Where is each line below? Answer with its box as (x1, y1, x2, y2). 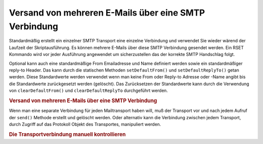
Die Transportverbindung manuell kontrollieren (9, 131, 126, 138)
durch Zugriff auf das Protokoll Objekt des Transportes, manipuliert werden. (9, 121, 161, 127)
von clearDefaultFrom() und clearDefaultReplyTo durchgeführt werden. (9, 88, 168, 93)
